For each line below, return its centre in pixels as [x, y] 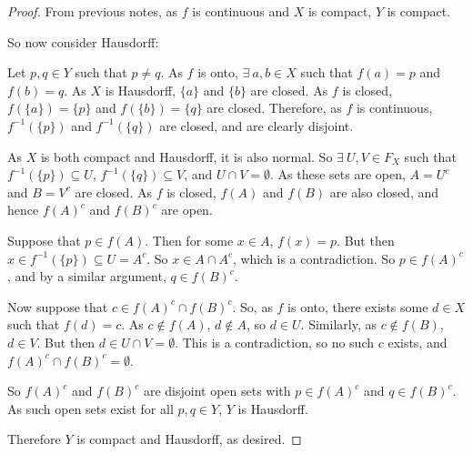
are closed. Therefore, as [274, 108]
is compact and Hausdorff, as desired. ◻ [189, 439]
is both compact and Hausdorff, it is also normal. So [186, 156]
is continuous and [241, 11]
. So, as [252, 306]
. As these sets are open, [337, 174]
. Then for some [189, 240]
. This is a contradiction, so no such [275, 342]
